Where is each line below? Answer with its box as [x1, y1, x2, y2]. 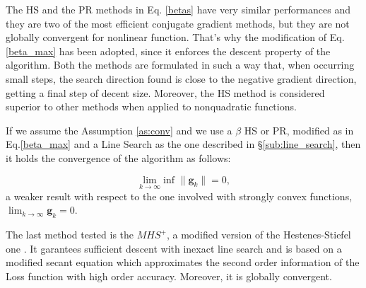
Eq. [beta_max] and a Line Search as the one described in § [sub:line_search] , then [6, 137, 361, 151]
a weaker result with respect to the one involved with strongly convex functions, [6, 188, 353, 203]
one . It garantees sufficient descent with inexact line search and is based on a [6, 241, 342, 255]
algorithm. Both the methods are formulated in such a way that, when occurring [6, 57, 355, 72]
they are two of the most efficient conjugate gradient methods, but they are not [6, 16, 350, 30]
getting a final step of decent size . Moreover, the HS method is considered [6, 85, 325, 100]
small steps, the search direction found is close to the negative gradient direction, [6, 71, 357, 86]
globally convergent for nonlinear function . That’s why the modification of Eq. [6, 30, 345, 45]
